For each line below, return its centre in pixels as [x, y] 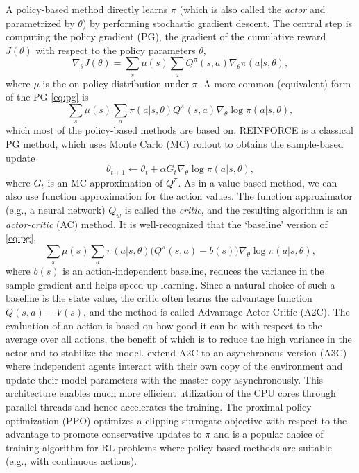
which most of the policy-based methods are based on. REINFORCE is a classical [179, 130]
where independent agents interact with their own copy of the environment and [174, 366]
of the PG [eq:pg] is [47, 97]
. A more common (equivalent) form [274, 83]
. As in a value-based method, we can [258, 182]
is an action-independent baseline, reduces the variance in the [193, 271]
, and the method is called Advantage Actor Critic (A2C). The [217, 311]
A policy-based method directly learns [87, 9]
